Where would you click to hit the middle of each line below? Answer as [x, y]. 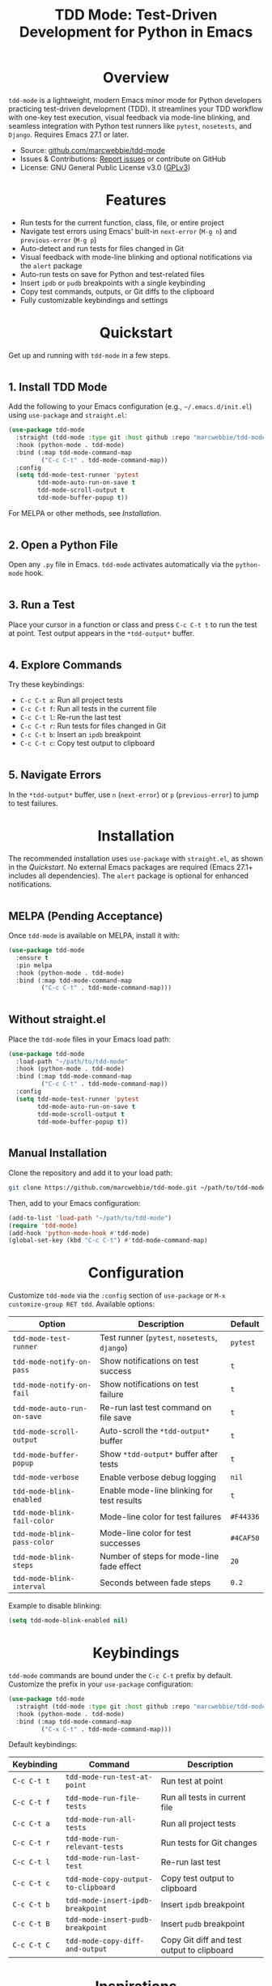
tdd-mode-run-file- [102, 1798]
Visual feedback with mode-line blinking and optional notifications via [136, 257]
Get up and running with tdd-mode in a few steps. [89, 355]
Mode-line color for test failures [161, 1517]
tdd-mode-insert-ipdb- [109, 1901]
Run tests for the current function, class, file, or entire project [122, 222]
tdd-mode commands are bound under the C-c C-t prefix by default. [121, 1675]
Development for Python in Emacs [136, 32]
